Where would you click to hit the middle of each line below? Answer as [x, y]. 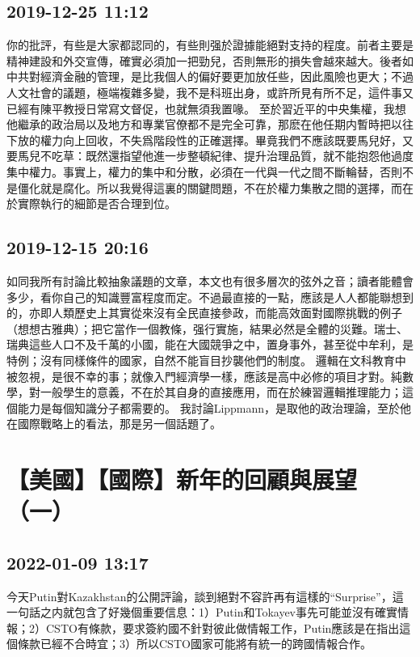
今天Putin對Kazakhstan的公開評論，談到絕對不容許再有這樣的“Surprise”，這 [205, 596]
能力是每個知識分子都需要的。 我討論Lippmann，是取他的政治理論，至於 [209, 407]
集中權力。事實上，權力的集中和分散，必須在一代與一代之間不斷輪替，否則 [204, 171]
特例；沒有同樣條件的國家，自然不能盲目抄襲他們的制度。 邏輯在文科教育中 [206, 360]
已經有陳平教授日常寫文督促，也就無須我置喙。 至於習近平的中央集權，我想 [206, 108]
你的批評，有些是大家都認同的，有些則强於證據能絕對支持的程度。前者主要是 [210, 45]
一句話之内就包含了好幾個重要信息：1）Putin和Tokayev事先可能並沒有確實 [202, 612]
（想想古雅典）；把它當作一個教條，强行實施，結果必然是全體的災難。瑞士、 [207, 328]
